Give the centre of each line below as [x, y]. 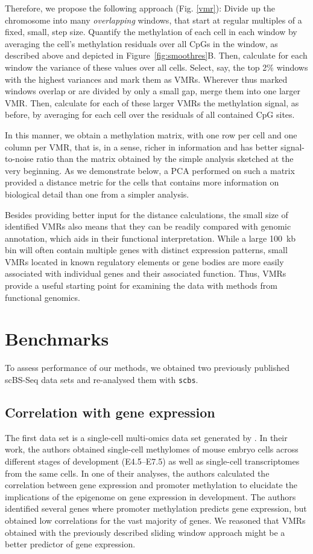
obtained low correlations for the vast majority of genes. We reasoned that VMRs [155, 520]
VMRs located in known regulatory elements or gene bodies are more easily [144, 261]
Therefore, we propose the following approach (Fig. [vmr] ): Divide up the [140, 8]
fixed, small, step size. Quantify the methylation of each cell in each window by [151, 32]
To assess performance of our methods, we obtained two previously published [147, 368]
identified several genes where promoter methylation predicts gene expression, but [156, 508]
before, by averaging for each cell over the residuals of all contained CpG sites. [150, 114]
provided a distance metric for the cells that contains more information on [142, 182]
